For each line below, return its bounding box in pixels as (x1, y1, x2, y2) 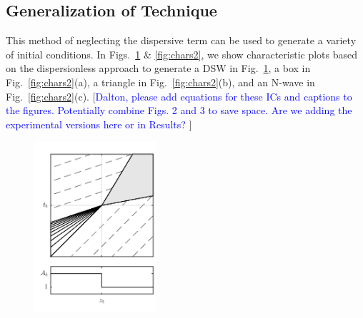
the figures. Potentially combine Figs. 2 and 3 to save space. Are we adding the (6, 103, 352, 118)
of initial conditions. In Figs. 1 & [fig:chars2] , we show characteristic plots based (6, 46, 358, 61)
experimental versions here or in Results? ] (6, 116, 192, 131)
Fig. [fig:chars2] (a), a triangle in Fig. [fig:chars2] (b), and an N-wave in (6, 74, 315, 89)
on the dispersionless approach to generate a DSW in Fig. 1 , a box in (6, 61, 311, 76)
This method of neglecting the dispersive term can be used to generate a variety (6, 33, 357, 48)
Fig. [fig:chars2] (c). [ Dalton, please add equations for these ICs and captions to (6, 88, 352, 103)
